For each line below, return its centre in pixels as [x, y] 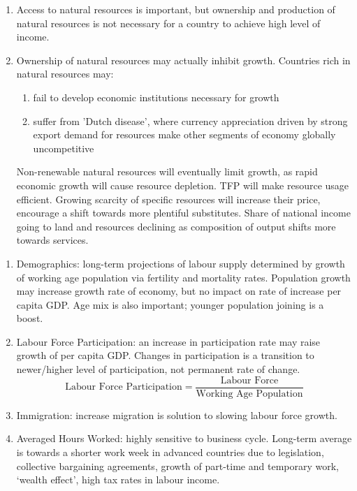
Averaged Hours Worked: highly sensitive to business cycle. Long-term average [184, 438]
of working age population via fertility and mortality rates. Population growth [183, 277]
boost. [30, 318]
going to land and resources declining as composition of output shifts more [176, 226]
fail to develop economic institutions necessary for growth [156, 97]
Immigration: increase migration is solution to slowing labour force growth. [177, 415]
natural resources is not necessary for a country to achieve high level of [168, 23]
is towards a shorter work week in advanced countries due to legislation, [170, 452]
